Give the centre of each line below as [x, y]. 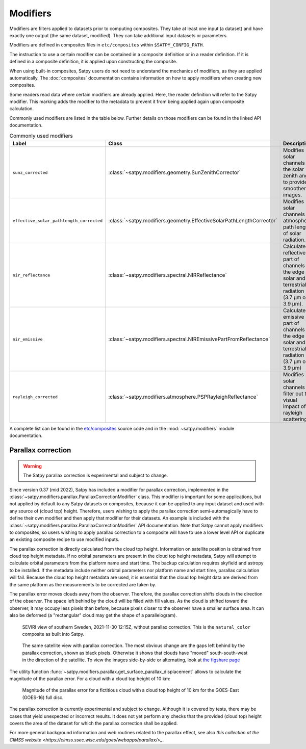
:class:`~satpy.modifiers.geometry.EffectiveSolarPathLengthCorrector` [193, 221]
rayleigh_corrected [35, 397]
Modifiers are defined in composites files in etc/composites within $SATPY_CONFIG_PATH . [107, 45]
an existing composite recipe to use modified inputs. [65, 539]
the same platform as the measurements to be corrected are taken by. [83, 584]
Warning [32, 466]
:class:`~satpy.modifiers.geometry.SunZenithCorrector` [174, 172]
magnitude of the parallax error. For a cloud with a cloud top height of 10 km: [90, 679]
